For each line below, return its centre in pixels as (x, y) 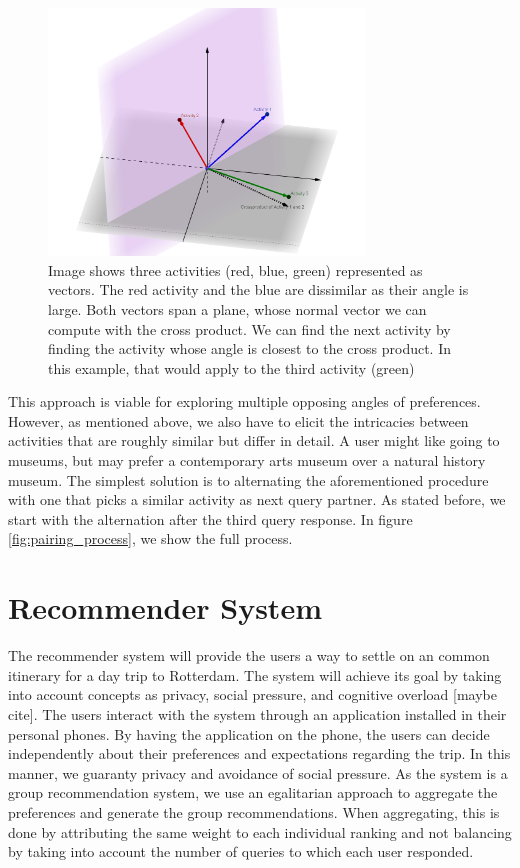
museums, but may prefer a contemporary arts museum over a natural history (247, 460)
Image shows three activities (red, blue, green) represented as (235, 269)
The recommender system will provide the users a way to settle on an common (249, 655)
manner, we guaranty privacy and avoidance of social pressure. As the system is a (258, 772)
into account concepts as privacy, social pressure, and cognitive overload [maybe (252, 694)
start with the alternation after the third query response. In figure (210, 518)
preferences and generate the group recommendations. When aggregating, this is (254, 811)
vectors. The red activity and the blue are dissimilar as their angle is (258, 289)
